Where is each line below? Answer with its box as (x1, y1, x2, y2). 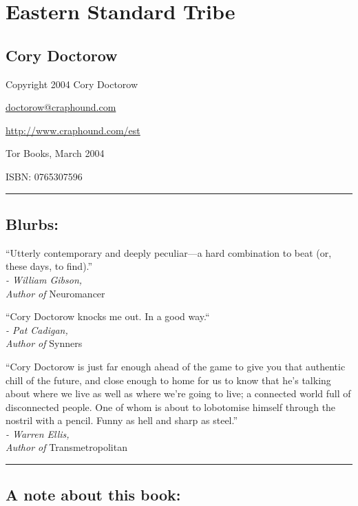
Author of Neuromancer (6, 286, 105, 300)
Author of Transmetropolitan (6, 440, 127, 454)
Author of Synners (6, 336, 83, 350)
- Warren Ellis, (6, 426, 70, 441)
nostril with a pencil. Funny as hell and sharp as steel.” (6, 413, 238, 428)
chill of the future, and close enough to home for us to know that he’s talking (6, 372, 331, 387)
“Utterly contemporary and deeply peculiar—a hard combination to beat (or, (6, 245, 332, 260)
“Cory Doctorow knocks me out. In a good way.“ (6, 309, 210, 324)
